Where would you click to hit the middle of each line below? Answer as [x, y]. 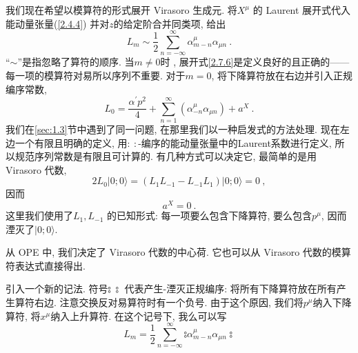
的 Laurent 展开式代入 [302, 10]
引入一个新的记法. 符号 [57, 289]
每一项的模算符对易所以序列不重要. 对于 [96, 75]
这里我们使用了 [39, 215]
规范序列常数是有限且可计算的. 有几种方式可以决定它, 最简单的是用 [166, 156]
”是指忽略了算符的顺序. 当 [76, 62]
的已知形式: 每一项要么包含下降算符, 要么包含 [209, 215]
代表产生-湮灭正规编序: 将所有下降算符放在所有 [230, 289]
